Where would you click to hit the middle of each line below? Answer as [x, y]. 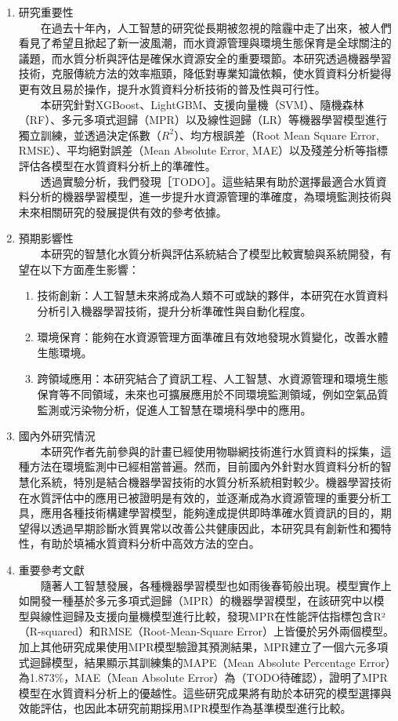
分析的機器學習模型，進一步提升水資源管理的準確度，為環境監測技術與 [210, 197]
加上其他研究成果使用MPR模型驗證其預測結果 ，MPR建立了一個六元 [192, 646]
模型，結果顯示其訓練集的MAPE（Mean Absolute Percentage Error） [221, 662]
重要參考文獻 [51, 570]
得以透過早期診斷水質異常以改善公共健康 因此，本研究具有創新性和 [199, 528]
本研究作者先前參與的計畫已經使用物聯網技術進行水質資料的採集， [210, 451]
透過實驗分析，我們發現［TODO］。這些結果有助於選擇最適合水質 [208, 181]
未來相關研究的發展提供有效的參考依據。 [123, 211]
